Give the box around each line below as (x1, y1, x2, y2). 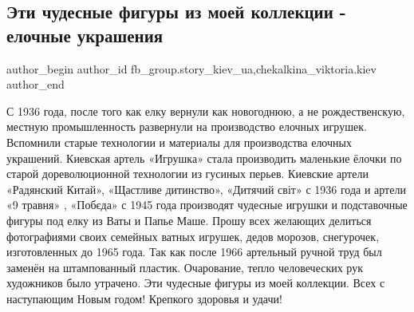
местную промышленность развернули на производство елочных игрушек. (6, 118, 367, 135)
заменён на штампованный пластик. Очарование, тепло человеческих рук (6, 259, 363, 275)
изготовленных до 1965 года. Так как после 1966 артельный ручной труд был (6, 243, 382, 260)
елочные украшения (6, 22, 164, 47)
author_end (6, 76, 65, 93)
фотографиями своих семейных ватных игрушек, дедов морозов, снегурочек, (6, 227, 380, 244)
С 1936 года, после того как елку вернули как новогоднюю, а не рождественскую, (6, 102, 405, 119)
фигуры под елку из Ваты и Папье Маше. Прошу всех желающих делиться (6, 211, 372, 228)
